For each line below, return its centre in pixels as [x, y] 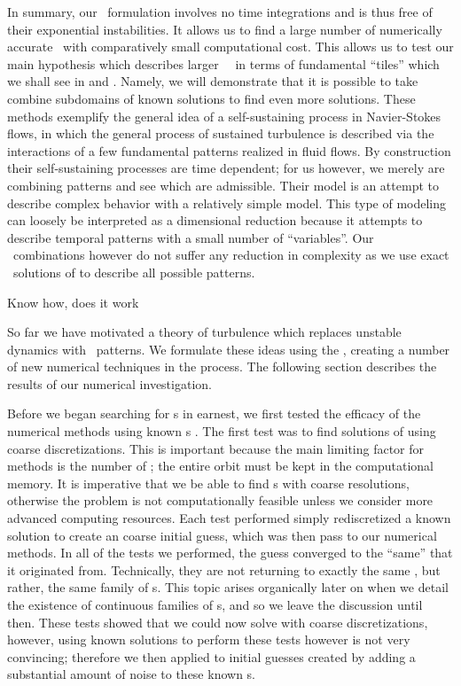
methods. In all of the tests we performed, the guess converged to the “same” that [230, 553]
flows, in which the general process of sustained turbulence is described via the [221, 133]
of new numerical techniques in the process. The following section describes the [222, 366]
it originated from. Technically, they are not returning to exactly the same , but [224, 569]
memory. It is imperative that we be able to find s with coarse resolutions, [208, 483]
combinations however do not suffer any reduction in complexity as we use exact [231, 255]
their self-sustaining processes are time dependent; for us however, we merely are [226, 168]
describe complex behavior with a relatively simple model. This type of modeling [227, 203]
